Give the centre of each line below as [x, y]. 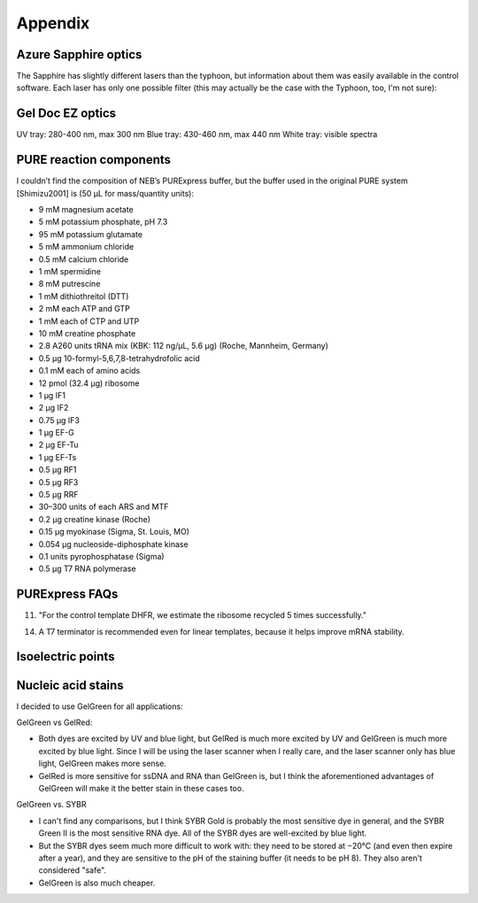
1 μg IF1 [52, 395]
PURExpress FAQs [67, 594]
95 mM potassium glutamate [91, 234]
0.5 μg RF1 [58, 470]
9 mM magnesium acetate [86, 210]
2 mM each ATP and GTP [84, 309]
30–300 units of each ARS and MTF [104, 507]
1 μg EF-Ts [58, 457]
